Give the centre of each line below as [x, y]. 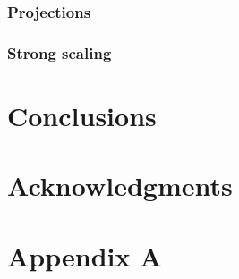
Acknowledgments [120, 186]
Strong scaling [60, 52]
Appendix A [85, 255]
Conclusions [82, 115]
